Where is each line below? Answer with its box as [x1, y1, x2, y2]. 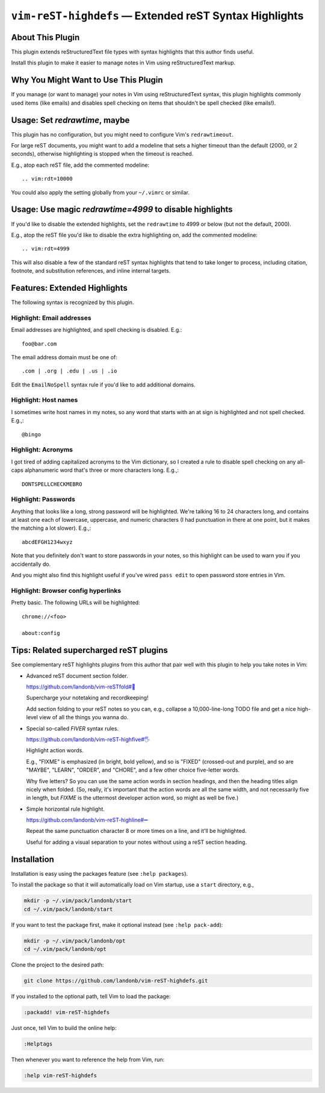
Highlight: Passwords [11, 495, 75, 504]
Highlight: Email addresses [11, 314, 91, 322]
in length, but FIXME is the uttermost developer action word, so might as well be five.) [26, 794, 239, 802]
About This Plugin [11, 32, 80, 42]
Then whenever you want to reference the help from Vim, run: [11, 1056, 165, 1063]
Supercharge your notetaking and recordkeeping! [26, 694, 149, 701]
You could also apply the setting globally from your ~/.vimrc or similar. [11, 188, 190, 196]
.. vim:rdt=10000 [22, 175, 73, 182]
